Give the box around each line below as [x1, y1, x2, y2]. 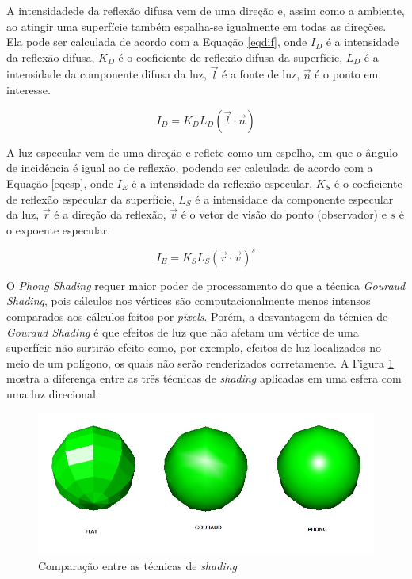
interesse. [6, 82, 51, 98]
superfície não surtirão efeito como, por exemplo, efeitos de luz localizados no [6, 339, 381, 356]
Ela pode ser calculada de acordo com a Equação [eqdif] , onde [6, 33, 307, 50]
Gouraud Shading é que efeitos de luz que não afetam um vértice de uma [6, 323, 359, 340]
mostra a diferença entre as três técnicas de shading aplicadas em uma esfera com [6, 370, 402, 387]
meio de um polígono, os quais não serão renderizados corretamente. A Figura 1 [6, 354, 394, 371]
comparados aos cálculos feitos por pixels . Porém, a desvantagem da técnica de [6, 308, 388, 325]
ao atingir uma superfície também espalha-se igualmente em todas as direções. [6, 17, 387, 34]
